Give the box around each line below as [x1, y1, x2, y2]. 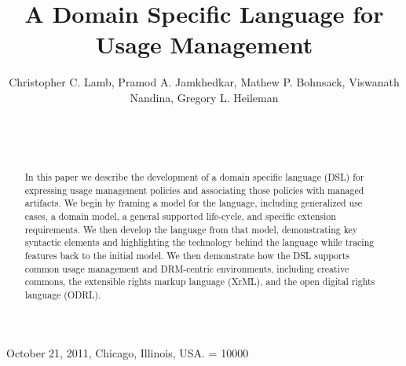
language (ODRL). [24, 287, 101, 301]
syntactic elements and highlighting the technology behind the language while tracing [24, 236, 375, 249]
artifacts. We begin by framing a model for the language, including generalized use [24, 196, 363, 210]
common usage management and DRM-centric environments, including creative [24, 262, 349, 275]
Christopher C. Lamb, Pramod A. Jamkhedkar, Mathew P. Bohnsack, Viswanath [9, 74, 400, 90]
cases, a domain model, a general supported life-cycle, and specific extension [24, 210, 336, 223]
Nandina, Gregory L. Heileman [130, 89, 279, 105]
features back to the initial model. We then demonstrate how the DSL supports [24, 249, 350, 262]
